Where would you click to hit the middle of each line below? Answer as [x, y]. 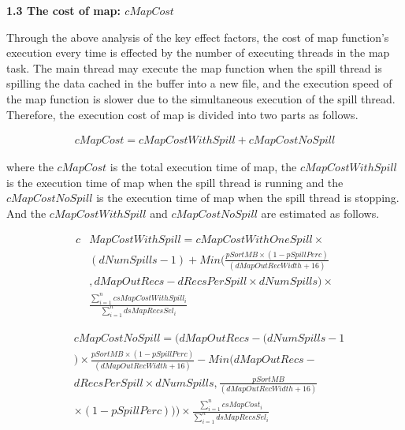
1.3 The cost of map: [63, 10]
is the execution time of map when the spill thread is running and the [175, 182]
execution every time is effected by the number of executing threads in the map [198, 52]
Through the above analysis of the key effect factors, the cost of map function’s [198, 37]
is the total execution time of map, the [203, 167]
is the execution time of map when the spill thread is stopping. [248, 198]
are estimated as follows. [320, 213]
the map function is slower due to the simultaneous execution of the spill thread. [201, 98]
